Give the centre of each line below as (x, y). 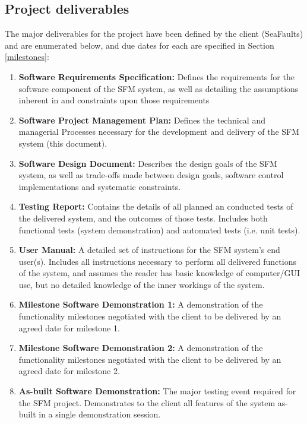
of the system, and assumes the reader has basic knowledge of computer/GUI (159, 273)
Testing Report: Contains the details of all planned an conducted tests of (156, 206)
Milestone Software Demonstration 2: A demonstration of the (141, 348)
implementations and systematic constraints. (100, 186)
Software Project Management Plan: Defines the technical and (142, 120)
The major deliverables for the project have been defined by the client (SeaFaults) (154, 34)
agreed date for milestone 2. (69, 371)
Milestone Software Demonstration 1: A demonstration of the (141, 304)
